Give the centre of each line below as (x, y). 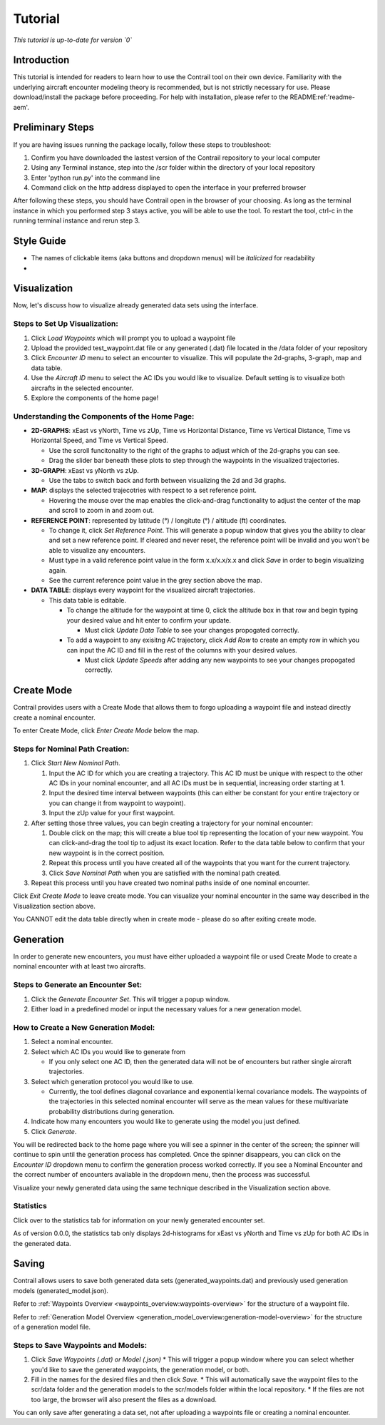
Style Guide (40, 241)
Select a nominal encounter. (72, 1042)
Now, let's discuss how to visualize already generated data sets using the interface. (135, 305)
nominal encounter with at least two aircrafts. (79, 966)
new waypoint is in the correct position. (107, 853)
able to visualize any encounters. (97, 550)
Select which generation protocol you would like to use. (112, 1081)
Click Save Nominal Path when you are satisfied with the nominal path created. (165, 873)
